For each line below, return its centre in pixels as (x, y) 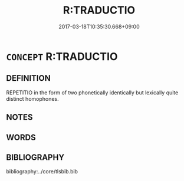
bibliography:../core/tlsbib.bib (42, 172)
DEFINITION (29, 78)
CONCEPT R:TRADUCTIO (62, 56)
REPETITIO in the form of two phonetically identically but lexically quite (92, 93)
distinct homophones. (32, 98)
